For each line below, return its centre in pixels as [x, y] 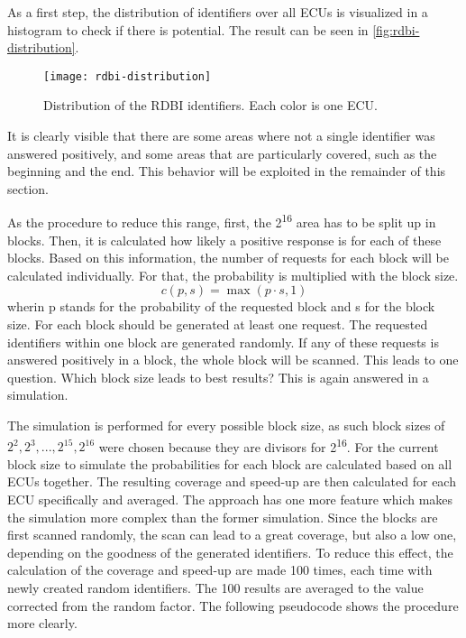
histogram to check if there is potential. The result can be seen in [188, 29]
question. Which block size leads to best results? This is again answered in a [218, 377]
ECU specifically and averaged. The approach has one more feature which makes [230, 499]
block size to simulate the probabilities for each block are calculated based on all [230, 463]
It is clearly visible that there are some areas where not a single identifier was [221, 136]
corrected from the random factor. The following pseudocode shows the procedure [233, 605]
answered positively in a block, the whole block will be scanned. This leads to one [233, 360]
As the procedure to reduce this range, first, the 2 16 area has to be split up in [222, 221]
